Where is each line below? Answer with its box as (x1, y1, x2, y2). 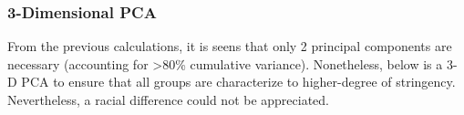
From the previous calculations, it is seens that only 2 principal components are (7, 37, 452, 56)
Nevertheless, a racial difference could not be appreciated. (7, 90, 330, 109)
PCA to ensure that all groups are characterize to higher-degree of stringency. (21, 72, 456, 91)
